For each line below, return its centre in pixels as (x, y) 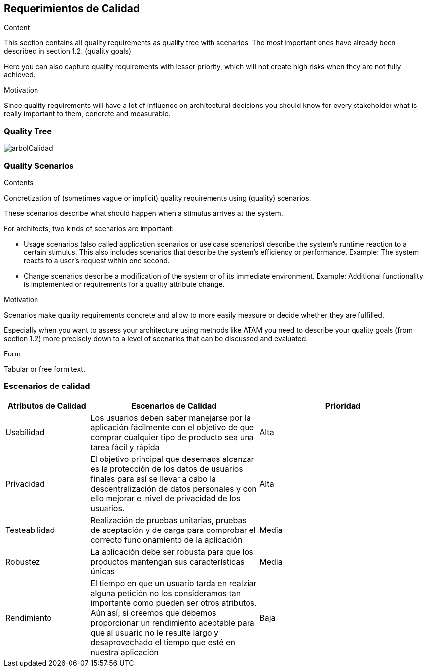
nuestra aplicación (125, 652)
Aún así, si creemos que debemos (153, 613)
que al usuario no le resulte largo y (155, 632)
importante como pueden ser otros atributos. (174, 603)
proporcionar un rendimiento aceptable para (172, 622)
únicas (103, 571)
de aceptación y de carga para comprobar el (173, 530)
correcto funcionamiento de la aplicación (166, 540)
